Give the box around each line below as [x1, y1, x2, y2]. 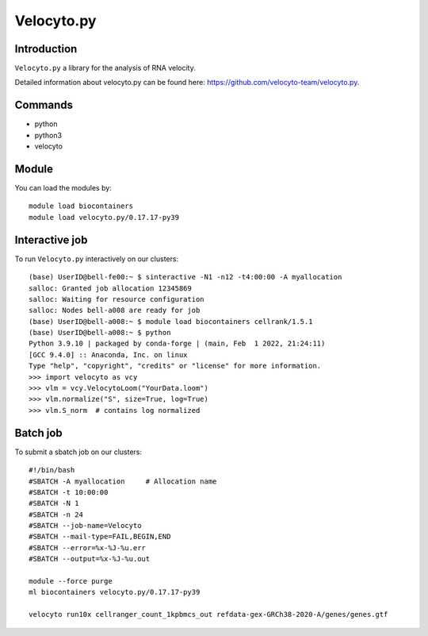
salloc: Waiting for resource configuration [29, 295, 205, 303]
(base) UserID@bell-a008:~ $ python [29, 328, 171, 337]
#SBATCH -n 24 [29, 510, 83, 519]
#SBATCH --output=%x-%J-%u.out [29, 554, 151, 564]
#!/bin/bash [29, 465, 75, 475]
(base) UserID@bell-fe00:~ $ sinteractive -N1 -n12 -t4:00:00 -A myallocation [29, 272, 342, 282]
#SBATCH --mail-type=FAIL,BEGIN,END [29, 532, 171, 542]
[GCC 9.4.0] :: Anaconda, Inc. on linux [29, 350, 188, 359]
